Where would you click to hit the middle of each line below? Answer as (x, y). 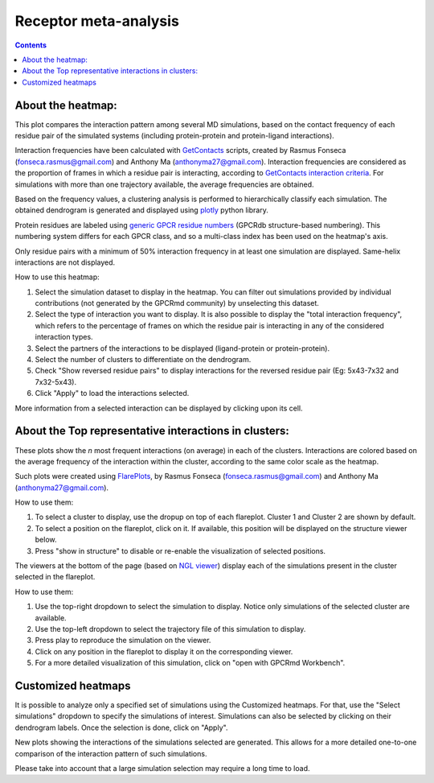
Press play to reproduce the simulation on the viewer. (123, 641)
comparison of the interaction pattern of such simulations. (111, 753)
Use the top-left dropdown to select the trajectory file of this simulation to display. (170, 628)
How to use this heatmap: (57, 277)
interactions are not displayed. (65, 262)
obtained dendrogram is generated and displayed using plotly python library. (141, 210)
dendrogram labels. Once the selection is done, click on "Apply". (121, 727)
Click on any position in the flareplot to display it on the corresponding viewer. (164, 651)
